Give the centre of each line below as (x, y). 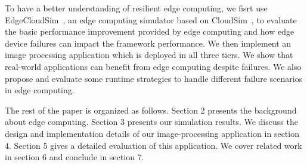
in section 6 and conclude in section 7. (75, 157)
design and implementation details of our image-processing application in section (152, 133)
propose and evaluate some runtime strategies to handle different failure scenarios (154, 78)
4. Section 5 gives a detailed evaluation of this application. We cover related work (153, 145)
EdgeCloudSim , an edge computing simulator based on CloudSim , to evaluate (151, 19)
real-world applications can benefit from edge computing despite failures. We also (153, 66)
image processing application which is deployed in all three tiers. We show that (149, 55)
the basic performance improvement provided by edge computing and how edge (150, 31)
